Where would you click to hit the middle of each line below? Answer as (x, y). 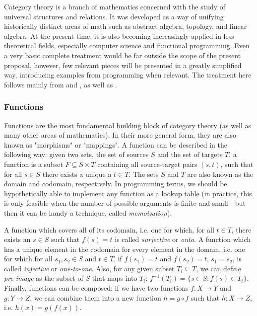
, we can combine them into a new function (96, 297)
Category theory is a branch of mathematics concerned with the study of (115, 6)
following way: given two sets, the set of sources (76, 154)
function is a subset (33, 164)
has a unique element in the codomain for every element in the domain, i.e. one (125, 249)
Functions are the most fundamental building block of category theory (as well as (128, 125)
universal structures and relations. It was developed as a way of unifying (114, 16)
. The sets (144, 174)
